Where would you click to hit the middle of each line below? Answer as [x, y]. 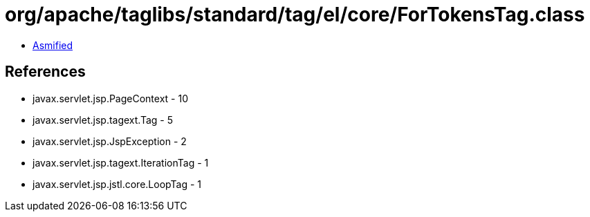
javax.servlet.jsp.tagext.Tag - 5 [103, 120]
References [45, 72]
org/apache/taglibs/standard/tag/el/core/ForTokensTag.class [295, 15]
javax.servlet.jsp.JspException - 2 [110, 141]
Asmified [53, 45]
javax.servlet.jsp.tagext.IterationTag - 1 [121, 162]
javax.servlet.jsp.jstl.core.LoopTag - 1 [117, 184]
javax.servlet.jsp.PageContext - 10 [110, 98]
